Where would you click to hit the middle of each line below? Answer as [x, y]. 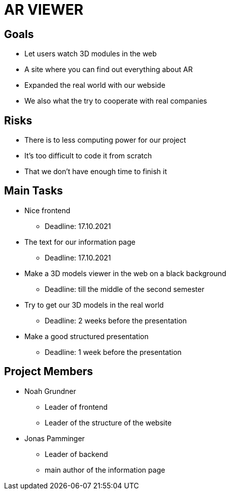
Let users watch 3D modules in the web [91, 54]
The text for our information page [80, 242]
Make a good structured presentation [87, 336]
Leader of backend [76, 454]
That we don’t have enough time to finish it [96, 172]
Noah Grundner [50, 391]
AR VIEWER [44, 10]
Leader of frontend [76, 407]
